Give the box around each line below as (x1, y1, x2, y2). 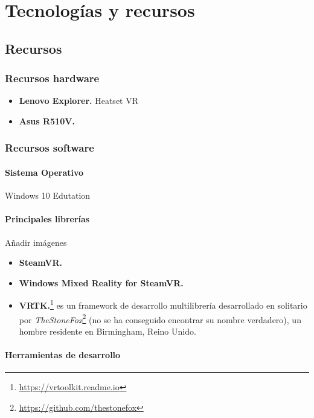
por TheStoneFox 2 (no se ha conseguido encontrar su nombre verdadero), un (19, 311, 301, 326)
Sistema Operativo (5, 166, 84, 178)
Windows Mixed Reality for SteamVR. (19, 276, 184, 289)
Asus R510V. (19, 114, 75, 127)
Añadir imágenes (5, 236, 67, 248)
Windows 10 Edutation (5, 189, 91, 202)
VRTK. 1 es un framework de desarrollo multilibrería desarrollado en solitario (19, 297, 307, 312)
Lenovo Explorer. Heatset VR (19, 94, 139, 107)
